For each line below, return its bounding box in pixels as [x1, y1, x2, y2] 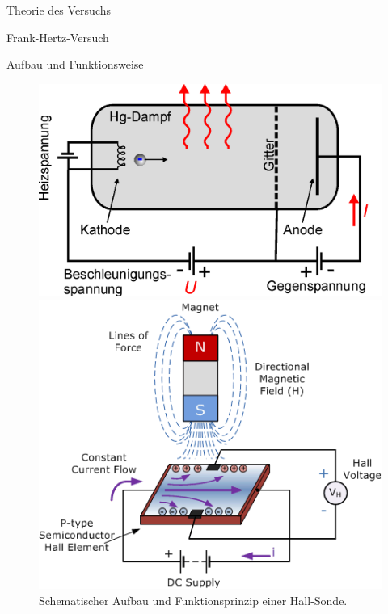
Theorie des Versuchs [6, 2, 112, 18]
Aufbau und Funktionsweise [6, 56, 144, 73]
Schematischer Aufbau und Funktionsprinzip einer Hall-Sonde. [39, 592, 348, 609]
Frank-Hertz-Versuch [6, 28, 109, 45]
